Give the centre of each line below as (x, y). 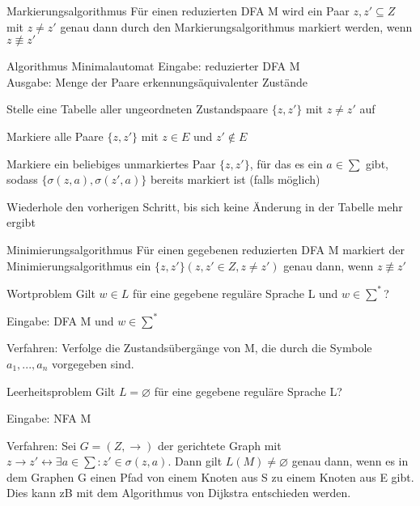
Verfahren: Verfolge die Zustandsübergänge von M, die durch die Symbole (189, 348)
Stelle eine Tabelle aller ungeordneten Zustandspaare (138, 109)
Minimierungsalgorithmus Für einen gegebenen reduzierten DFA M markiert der (206, 249)
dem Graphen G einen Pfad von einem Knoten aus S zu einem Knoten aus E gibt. (210, 476)
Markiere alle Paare (55, 136)
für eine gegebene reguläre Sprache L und (235, 293)
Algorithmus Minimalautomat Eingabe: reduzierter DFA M (153, 66)
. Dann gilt (195, 461)
